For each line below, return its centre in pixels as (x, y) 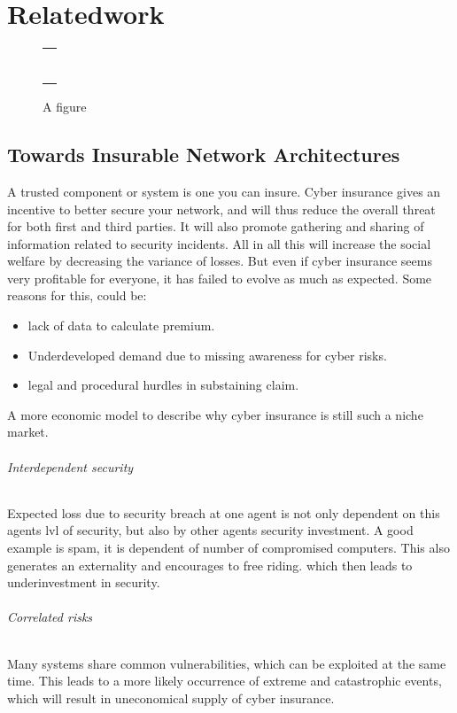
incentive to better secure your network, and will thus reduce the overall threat (221, 209)
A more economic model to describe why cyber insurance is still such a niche (215, 414)
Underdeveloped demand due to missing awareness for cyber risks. (207, 355)
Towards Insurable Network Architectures (204, 155)
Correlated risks (50, 617)
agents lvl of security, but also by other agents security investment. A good (210, 530)
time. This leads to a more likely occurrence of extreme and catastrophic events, (225, 681)
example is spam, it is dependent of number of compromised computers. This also (228, 548)
